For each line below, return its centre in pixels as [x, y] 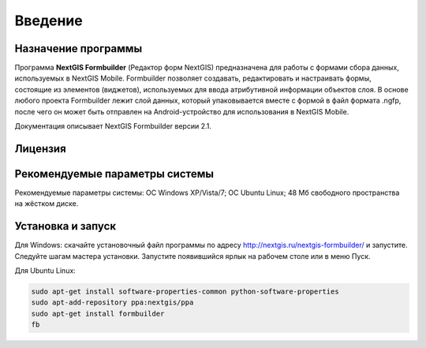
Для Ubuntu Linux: [45, 271]
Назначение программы [78, 49]
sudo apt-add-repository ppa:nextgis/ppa [112, 303]
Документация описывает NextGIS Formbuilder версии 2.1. [113, 126]
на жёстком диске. [47, 204]
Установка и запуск [65, 226]
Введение [49, 21]
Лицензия [40, 149]
